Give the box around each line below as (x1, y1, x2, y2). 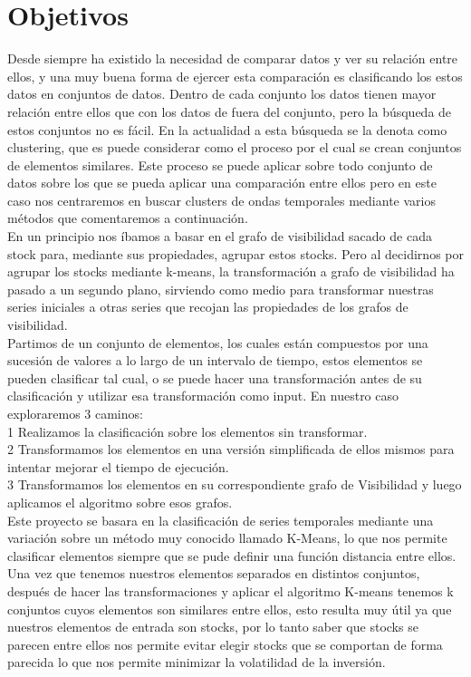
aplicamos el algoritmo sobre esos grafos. (7, 492, 233, 511)
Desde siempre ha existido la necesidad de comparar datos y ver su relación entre (7, 49, 458, 68)
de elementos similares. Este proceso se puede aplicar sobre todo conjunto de (7, 155, 433, 174)
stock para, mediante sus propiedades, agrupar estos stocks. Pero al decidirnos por (7, 244, 464, 263)
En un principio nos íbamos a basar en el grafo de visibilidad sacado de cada (7, 227, 432, 246)
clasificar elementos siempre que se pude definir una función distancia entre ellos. (7, 546, 457, 565)
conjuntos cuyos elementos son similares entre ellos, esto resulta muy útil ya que (7, 599, 452, 618)
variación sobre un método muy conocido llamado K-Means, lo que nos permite (7, 528, 447, 547)
